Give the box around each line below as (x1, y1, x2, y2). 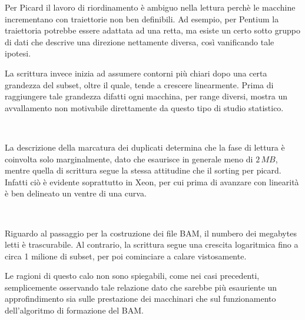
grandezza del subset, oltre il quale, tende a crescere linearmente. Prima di (5, 78, 274, 91)
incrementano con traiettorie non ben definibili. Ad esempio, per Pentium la (5, 12, 279, 25)
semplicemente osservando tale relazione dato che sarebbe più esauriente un (5, 281, 277, 293)
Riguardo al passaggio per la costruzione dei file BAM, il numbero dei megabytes (5, 226, 297, 239)
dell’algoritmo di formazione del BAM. (5, 304, 144, 316)
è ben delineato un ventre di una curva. (5, 187, 147, 199)
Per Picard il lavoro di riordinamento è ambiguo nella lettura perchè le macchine (5, 1, 296, 13)
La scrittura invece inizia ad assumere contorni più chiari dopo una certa (5, 66, 267, 79)
